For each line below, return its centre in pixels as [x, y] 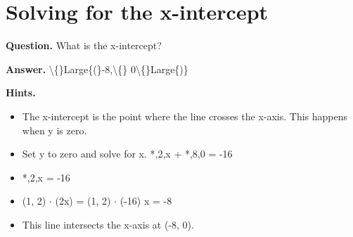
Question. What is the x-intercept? [84, 45]
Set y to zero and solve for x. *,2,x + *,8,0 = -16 [127, 154]
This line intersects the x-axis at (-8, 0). [108, 224]
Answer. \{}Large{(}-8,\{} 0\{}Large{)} [97, 69]
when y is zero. [54, 130]
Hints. [21, 92]
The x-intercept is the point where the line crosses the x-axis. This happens [185, 116]
